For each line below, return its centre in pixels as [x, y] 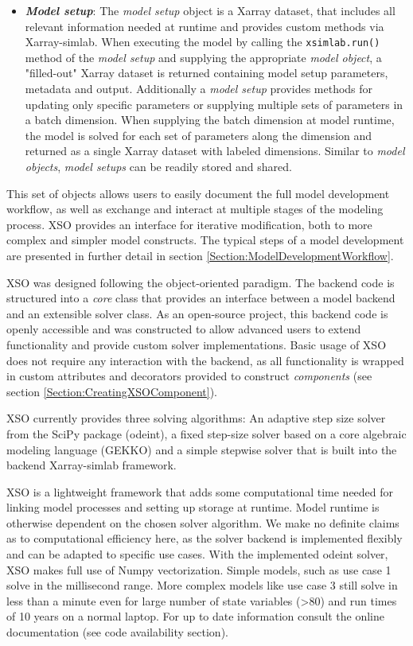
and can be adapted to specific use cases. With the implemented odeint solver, [197, 554]
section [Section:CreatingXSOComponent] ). [112, 391]
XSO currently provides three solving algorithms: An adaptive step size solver [196, 418]
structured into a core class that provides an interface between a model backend [201, 298]
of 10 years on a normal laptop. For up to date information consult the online [195, 616]
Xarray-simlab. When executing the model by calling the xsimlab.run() [203, 42]
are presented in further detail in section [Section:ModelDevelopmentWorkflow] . [200, 255]
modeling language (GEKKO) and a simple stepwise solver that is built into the [202, 449]
